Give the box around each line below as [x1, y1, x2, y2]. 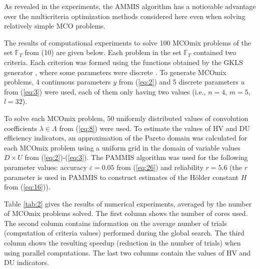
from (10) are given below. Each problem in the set [24, 47, 181, 57]
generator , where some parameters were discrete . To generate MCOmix [4, 66, 226, 77]
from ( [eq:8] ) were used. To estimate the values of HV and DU [59, 122, 250, 133]
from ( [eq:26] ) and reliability [116, 161, 203, 172]
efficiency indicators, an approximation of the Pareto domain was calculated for [4, 132, 247, 143]
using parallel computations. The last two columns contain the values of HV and [4, 247, 251, 257]
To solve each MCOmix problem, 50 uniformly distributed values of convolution [4, 112, 248, 123]
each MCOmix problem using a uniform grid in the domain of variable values [4, 142, 240, 152]
